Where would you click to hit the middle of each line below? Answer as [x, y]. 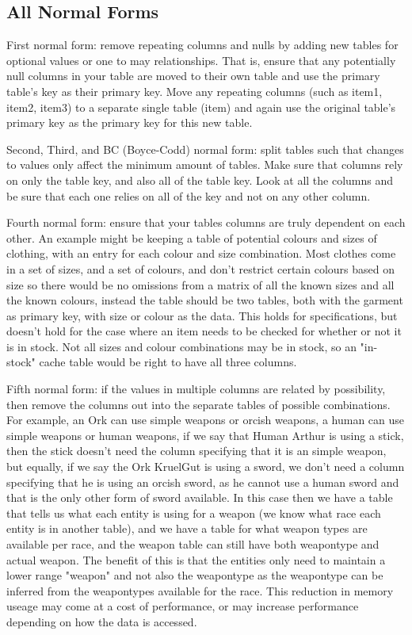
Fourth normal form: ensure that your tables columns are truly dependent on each [206, 222]
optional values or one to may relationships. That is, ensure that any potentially [201, 60]
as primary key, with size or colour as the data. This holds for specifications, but [202, 315]
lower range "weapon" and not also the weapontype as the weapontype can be [195, 575]
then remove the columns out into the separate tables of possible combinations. [198, 404]
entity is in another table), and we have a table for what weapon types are [187, 528]
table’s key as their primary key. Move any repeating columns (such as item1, [195, 91]
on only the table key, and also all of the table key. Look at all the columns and [200, 180]
